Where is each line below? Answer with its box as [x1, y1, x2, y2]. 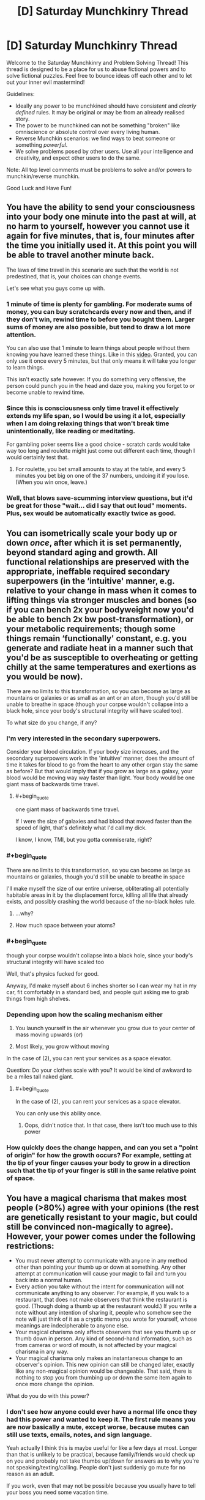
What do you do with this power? [6, 1392, 90, 1400]
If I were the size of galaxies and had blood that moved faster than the [15, 818, 192, 825]
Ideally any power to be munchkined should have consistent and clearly [15, 102, 197, 110]
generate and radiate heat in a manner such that [6, 642, 193, 653]
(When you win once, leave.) [15, 478, 88, 486]
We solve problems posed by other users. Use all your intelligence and [15, 147, 194, 155]
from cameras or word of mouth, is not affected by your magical [15, 1342, 177, 1349]
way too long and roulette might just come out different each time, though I [6, 447, 195, 455]
